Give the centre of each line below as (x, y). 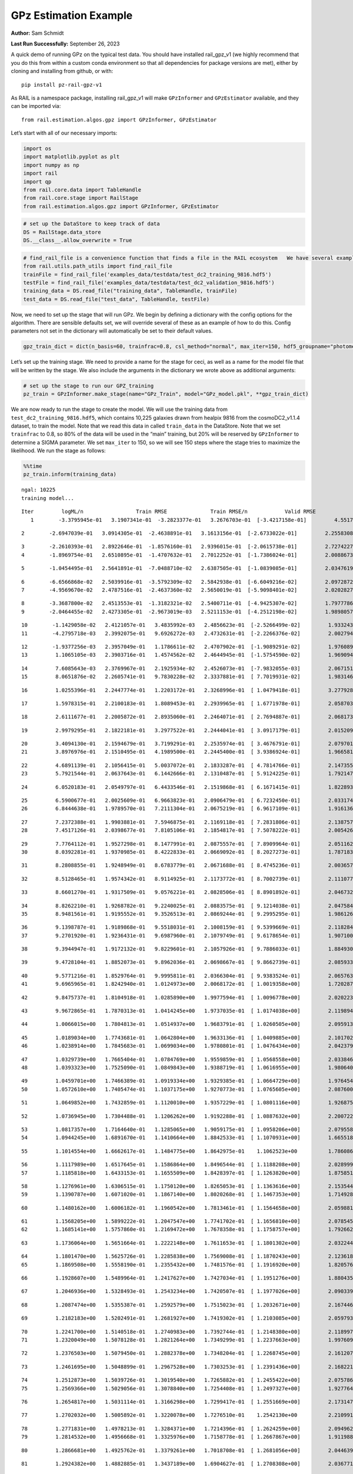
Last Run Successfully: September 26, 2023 (65, 44)
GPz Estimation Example (72, 15)
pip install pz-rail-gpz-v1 (62, 85)
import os (37, 149)
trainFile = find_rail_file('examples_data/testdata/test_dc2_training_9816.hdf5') (147, 274)
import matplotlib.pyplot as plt (71, 157)
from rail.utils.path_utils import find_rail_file (98, 266)
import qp (37, 182)
